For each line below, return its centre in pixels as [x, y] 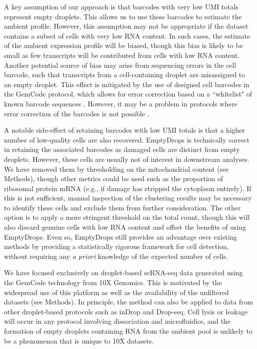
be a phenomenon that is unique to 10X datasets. [79, 340]
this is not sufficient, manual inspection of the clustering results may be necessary [128, 198]
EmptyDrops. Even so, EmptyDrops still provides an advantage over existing [121, 236]
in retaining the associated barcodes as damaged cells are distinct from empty [122, 149]
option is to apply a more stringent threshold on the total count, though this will [127, 217]
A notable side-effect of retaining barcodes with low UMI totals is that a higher [125, 130]
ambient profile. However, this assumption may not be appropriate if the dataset [126, 26]
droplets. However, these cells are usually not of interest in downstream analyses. [127, 159]
